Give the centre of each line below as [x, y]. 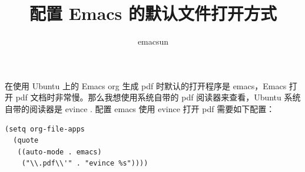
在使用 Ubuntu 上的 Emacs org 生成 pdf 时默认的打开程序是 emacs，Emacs [146, 85]
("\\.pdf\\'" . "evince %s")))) [85, 163]
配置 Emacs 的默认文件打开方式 [153, 13]
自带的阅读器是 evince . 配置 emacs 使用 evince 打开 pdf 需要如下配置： [140, 108]
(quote [26, 141]
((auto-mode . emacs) [59, 152]
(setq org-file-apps [45, 129]
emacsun [153, 41]
